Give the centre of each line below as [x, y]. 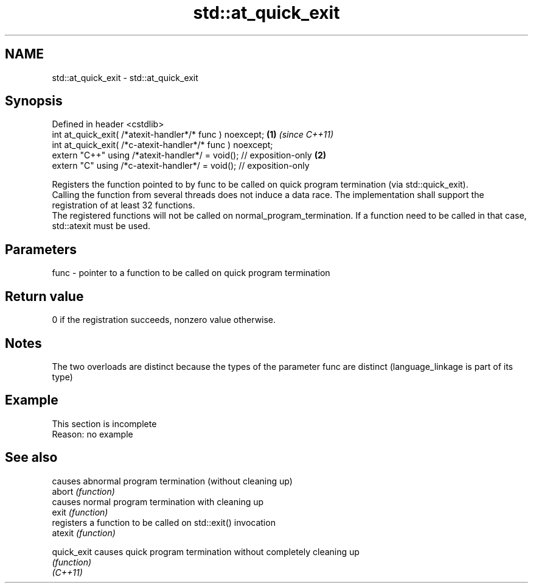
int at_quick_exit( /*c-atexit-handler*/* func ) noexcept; [162, 145]
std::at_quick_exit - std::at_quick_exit [125, 77]
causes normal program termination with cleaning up [158, 501]
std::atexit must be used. [101, 226]
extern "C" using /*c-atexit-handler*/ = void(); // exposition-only [181, 166]
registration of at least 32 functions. [124, 205]
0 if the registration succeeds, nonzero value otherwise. [164, 320]
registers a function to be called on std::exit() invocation [164, 522]
